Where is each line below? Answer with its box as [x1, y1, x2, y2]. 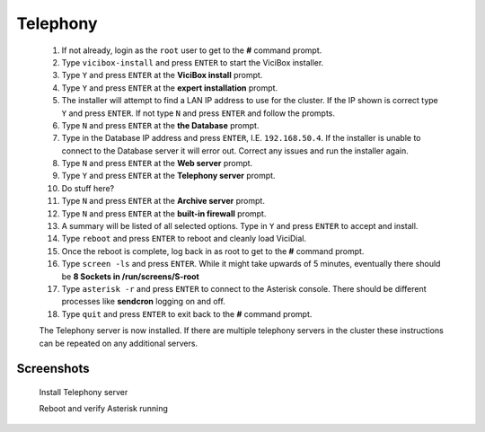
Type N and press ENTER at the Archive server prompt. [61, 196, 265, 207]
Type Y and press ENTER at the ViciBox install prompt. [61, 70, 263, 81]
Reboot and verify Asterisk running [39, 403, 168, 414]
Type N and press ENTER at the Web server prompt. [61, 158, 253, 169]
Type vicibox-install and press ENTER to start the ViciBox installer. [61, 57, 324, 67]
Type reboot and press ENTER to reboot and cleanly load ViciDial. [61, 234, 307, 244]
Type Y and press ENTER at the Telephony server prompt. [61, 171, 276, 181]
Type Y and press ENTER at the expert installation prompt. [61, 82, 278, 93]
